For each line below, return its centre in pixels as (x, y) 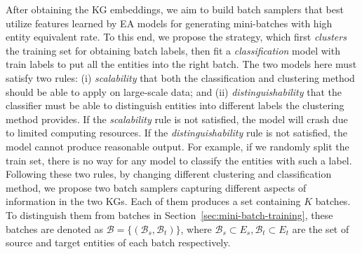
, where (196, 228)
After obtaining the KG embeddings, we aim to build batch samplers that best (175, 9)
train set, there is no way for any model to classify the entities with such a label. (179, 160)
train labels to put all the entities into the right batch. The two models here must (181, 64)
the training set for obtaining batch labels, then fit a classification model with (173, 50)
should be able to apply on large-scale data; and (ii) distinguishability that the (174, 91)
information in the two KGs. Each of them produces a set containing (153, 201)
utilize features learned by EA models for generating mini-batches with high (169, 23)
